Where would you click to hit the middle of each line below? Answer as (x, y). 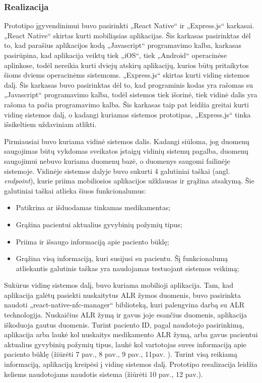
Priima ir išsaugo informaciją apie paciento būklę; (92, 241)
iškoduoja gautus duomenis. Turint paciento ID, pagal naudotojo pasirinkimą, (124, 324)
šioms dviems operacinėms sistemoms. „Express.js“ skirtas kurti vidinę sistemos (127, 75)
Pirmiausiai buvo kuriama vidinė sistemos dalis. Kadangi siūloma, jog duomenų (127, 141)
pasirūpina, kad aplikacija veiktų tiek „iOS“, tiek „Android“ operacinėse (116, 55)
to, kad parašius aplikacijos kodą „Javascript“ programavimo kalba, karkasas (123, 45)
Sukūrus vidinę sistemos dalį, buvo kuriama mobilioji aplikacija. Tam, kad (119, 285)
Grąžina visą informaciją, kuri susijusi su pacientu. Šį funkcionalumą (122, 258)
